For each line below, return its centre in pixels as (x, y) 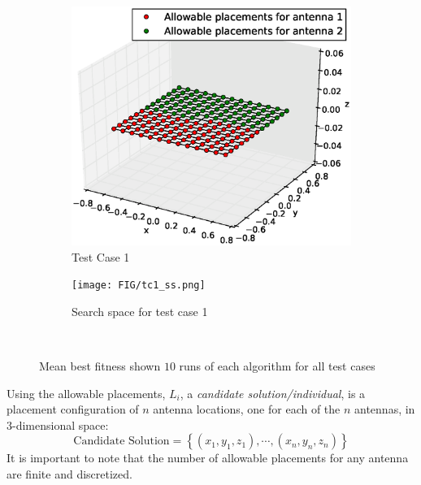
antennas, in (385, 409)
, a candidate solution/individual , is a (273, 393)
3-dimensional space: (58, 424)
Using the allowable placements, (86, 393)
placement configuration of (73, 409)
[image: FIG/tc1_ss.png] (139, 286)
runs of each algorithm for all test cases (277, 365)
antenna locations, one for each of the (247, 409)
